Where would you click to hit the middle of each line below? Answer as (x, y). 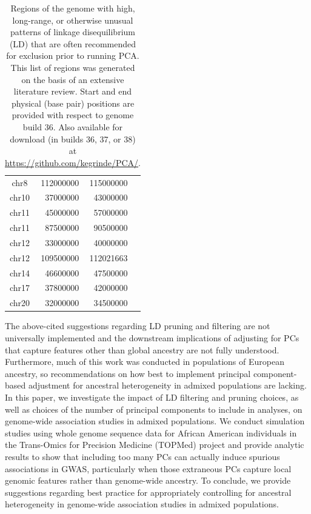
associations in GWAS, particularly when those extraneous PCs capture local (148, 468)
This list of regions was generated (73, 67)
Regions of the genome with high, (73, 8)
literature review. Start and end (73, 91)
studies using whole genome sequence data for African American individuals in (151, 432)
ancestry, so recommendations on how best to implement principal (128, 373)
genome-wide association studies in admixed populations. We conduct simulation (155, 421)
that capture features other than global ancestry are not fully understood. (142, 349)
